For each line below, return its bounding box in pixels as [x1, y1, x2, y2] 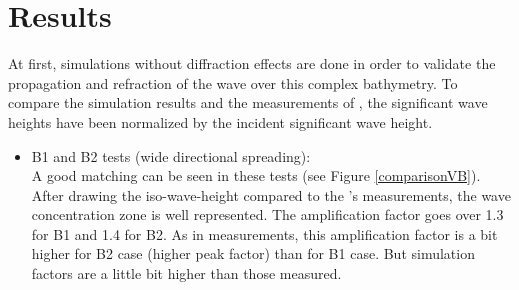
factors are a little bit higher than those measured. [31, 263, 342, 284]
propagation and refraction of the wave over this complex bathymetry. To [8, 72, 458, 93]
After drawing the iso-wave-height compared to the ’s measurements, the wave [31, 184, 511, 205]
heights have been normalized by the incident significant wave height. [8, 111, 433, 132]
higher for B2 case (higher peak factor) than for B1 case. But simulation [31, 243, 475, 264]
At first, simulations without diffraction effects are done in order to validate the [8, 53, 496, 74]
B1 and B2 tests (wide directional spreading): [31, 145, 311, 166]
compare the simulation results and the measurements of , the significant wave [8, 92, 488, 113]
